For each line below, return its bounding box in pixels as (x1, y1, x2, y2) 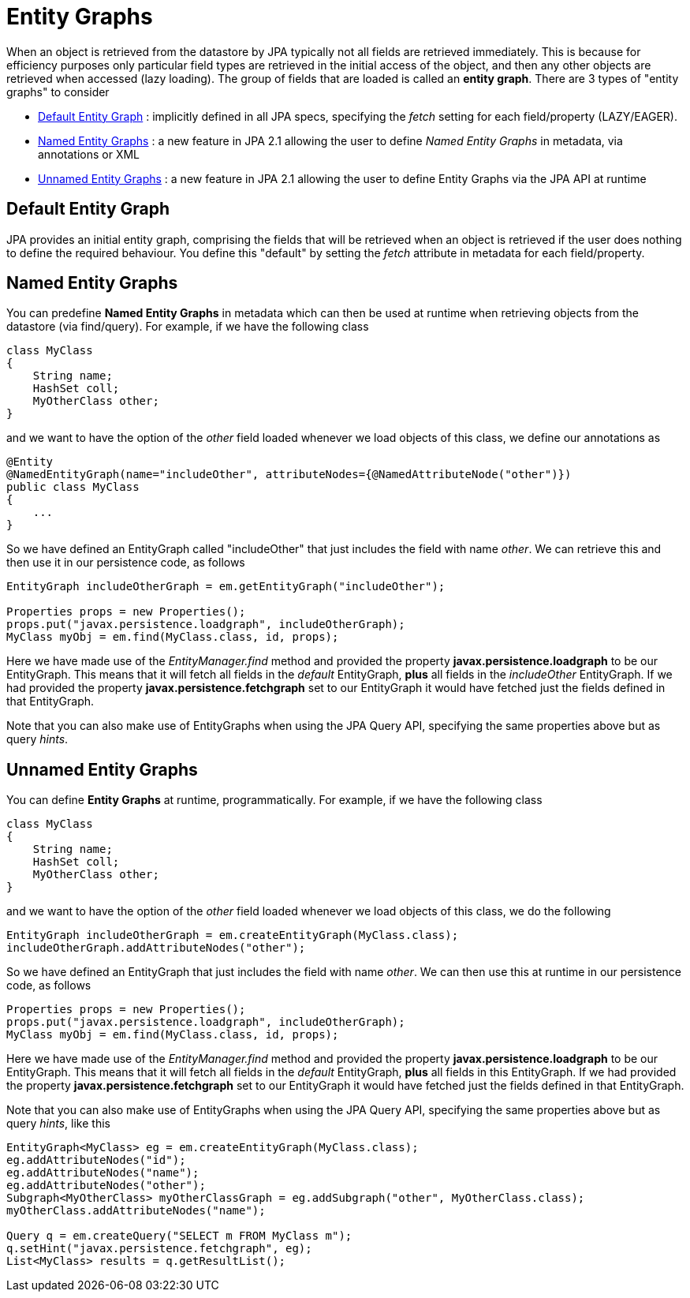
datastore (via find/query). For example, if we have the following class (6, 320, 369, 334)
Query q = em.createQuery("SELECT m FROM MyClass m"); (6, 1229, 352, 1243)
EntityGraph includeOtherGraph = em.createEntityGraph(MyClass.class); (6, 929, 459, 942)
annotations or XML (38, 147, 140, 161)
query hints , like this (6, 1117, 110, 1131)
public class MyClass (6, 481, 140, 494)
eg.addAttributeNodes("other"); (6, 1179, 206, 1192)
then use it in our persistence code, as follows (6, 555, 245, 570)
